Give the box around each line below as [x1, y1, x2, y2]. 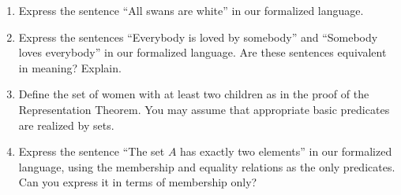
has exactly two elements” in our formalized [180, 143, 392, 160]
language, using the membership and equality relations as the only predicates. [18, 158, 395, 175]
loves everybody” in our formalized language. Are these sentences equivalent [18, 44, 387, 61]
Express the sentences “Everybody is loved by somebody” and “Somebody [18, 28, 378, 45]
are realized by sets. [18, 116, 114, 133]
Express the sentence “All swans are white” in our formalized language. [18, 2, 364, 18]
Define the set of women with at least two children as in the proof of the [18, 86, 369, 102]
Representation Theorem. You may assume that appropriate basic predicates [18, 101, 390, 117]
